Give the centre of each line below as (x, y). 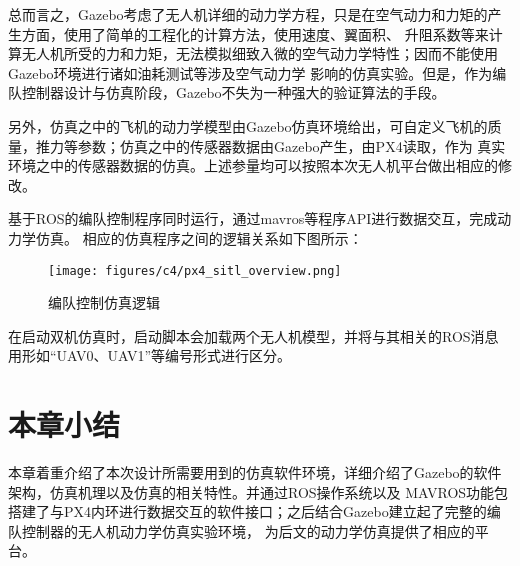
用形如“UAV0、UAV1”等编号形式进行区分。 (150, 355)
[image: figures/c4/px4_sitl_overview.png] (195, 270)
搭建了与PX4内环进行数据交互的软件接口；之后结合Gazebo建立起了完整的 (247, 511)
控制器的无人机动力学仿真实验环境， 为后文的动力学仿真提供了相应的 (248, 530)
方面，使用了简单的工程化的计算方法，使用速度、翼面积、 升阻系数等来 (255, 33)
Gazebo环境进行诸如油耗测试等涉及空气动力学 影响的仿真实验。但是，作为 (250, 72)
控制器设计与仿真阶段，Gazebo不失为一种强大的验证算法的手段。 (233, 92)
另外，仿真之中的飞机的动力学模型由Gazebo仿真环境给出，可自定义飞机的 (248, 125)
